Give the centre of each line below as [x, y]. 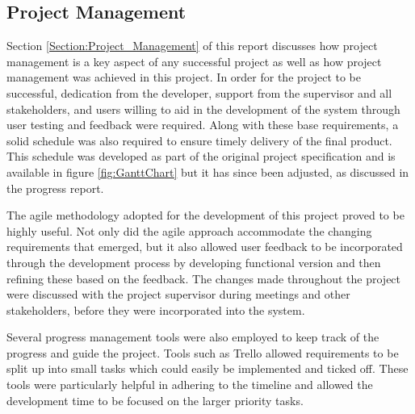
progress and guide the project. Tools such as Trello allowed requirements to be [203, 352]
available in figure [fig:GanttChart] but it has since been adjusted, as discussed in [208, 171]
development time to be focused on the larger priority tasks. [155, 400]
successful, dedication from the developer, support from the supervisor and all [199, 92]
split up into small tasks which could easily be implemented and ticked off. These [207, 368]
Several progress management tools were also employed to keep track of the [193, 337]
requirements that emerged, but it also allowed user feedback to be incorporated [205, 247]
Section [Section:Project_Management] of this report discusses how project [192, 46]
